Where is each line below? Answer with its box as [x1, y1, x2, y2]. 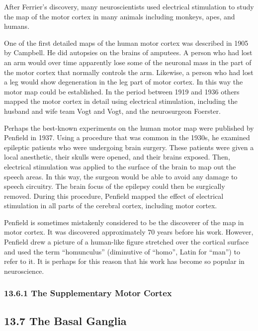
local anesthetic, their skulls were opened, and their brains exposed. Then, [4, 152, 230, 162]
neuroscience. [4, 265, 44, 276]
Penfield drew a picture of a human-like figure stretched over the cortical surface [4, 237, 249, 247]
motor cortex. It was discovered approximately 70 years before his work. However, [4, 227, 254, 237]
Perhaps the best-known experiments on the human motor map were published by [4, 122, 254, 133]
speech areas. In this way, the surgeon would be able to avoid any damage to [4, 171, 238, 181]
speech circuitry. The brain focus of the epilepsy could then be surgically [4, 181, 225, 191]
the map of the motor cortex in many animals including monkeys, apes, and [4, 11, 235, 21]
